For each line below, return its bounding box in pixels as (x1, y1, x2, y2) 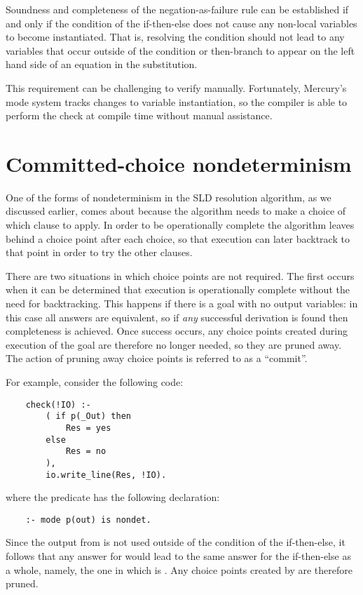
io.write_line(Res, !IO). (46, 469, 167, 480)
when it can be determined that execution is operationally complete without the (6, 282, 350, 297)
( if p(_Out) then (46, 411, 131, 422)
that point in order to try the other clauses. (6, 245, 193, 260)
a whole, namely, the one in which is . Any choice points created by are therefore (6, 562, 352, 577)
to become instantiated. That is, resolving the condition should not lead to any (6, 29, 345, 44)
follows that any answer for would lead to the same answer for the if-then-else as (6, 549, 351, 563)
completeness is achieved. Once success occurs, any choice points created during (6, 323, 348, 338)
